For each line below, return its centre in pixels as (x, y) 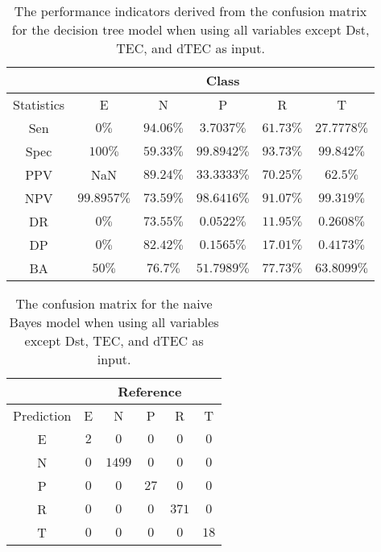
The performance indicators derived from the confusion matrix (190, 11)
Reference (150, 391)
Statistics (39, 104)
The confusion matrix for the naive (114, 303)
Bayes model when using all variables (114, 322)
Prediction (42, 415)
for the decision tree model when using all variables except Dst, (190, 29)
